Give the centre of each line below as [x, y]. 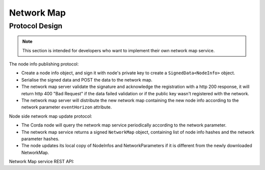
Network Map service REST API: [42, 162]
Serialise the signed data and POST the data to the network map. [87, 80]
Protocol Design [36, 26]
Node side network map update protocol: [51, 116]
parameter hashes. [40, 139]
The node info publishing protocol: [44, 64]
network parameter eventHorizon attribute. [67, 107]
